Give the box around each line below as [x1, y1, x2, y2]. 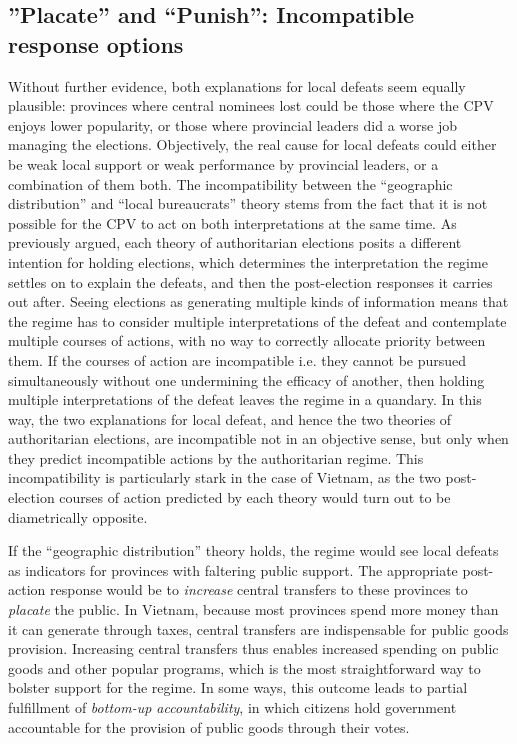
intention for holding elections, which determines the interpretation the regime [8, 251, 488, 272]
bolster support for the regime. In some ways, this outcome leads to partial [8, 677, 468, 698]
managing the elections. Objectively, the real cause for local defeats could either [8, 134, 497, 155]
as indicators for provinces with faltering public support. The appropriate [8, 559, 458, 580]
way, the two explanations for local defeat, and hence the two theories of [8, 408, 452, 429]
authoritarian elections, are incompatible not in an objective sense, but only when [8, 428, 509, 449]
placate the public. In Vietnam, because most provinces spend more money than [8, 599, 499, 620]
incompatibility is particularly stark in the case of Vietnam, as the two [8, 467, 441, 488]
